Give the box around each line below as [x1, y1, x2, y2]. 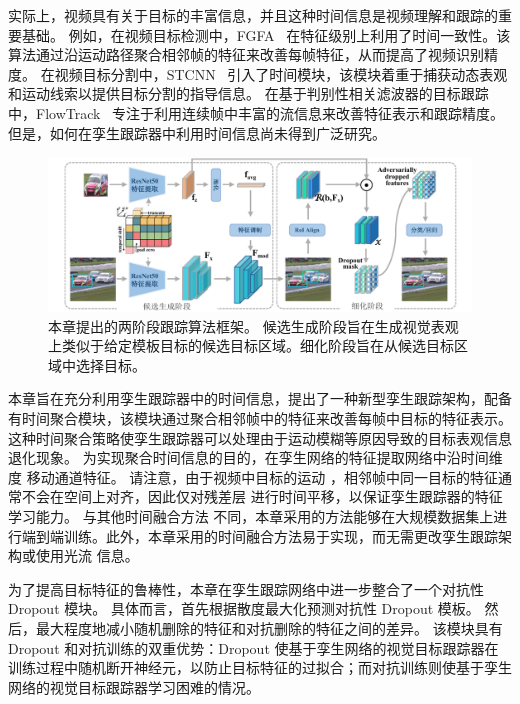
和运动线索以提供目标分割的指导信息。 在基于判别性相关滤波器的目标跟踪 [8, 83, 489, 104]
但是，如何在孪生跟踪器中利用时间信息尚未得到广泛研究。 [8, 122, 386, 143]
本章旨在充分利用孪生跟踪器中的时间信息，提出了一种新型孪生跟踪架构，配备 [8, 388, 512, 409]
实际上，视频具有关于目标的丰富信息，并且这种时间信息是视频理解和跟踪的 [8, 5, 498, 25]
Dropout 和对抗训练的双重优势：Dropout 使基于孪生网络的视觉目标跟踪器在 [8, 637, 499, 658]
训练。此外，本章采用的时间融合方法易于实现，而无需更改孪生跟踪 [63, 525, 498, 546]
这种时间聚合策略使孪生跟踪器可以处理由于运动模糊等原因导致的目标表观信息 [8, 427, 512, 448]
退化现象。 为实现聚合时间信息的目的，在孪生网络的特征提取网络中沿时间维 [8, 447, 503, 468]
